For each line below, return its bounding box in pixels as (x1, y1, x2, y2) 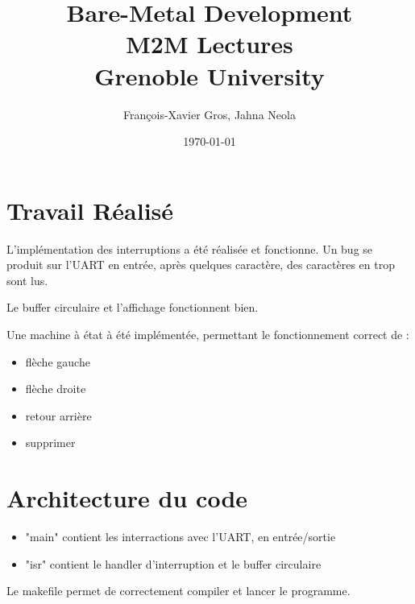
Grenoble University (94, 59, 325, 92)
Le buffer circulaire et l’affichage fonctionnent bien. (6, 299, 259, 316)
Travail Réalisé (6, 193, 174, 226)
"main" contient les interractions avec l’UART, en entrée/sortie (25, 528, 336, 545)
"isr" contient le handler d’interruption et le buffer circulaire (25, 555, 322, 572)
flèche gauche (25, 353, 90, 370)
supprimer (25, 434, 76, 451)
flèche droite (25, 380, 86, 397)
